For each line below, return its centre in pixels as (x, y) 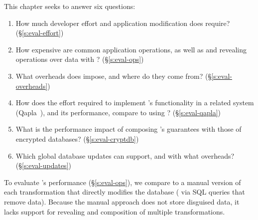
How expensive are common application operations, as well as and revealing (131, 49)
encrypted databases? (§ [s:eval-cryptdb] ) (77, 138)
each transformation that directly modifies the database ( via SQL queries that (125, 192)
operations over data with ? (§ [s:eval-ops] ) (80, 59)
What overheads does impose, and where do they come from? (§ (114, 76)
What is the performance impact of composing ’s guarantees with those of (129, 129)
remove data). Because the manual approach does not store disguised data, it (122, 201)
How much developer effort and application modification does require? (123, 23)
